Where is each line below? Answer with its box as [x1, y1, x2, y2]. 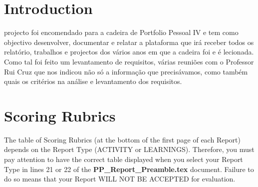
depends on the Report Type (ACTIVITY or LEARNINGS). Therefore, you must [4, 144, 255, 154]
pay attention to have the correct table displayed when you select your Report [4, 154, 243, 164]
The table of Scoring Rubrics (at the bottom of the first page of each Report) [4, 134, 241, 144]
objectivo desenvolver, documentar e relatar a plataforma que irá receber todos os [4, 36, 254, 47]
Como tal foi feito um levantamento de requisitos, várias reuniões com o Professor [4, 56, 254, 66]
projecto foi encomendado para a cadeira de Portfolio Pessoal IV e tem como [4, 27, 239, 37]
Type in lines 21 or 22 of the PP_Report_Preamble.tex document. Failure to [4, 163, 254, 174]
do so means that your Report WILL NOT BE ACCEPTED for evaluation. [4, 173, 236, 184]
